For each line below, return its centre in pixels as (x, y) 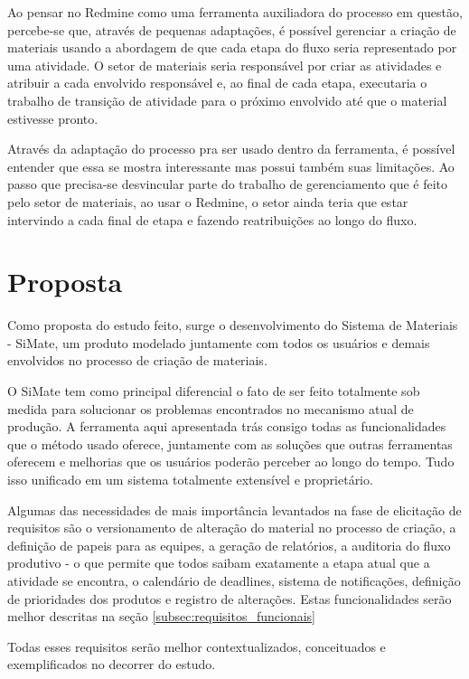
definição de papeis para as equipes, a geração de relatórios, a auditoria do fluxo (229, 545)
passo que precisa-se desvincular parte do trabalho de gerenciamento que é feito (228, 184)
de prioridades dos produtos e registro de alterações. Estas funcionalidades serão (230, 598)
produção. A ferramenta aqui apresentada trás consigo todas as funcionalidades (227, 426)
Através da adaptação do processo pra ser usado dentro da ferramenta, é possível (231, 149)
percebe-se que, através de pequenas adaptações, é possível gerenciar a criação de (232, 29)
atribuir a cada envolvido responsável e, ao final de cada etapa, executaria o (217, 83)
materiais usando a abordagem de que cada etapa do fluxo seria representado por (232, 47)
